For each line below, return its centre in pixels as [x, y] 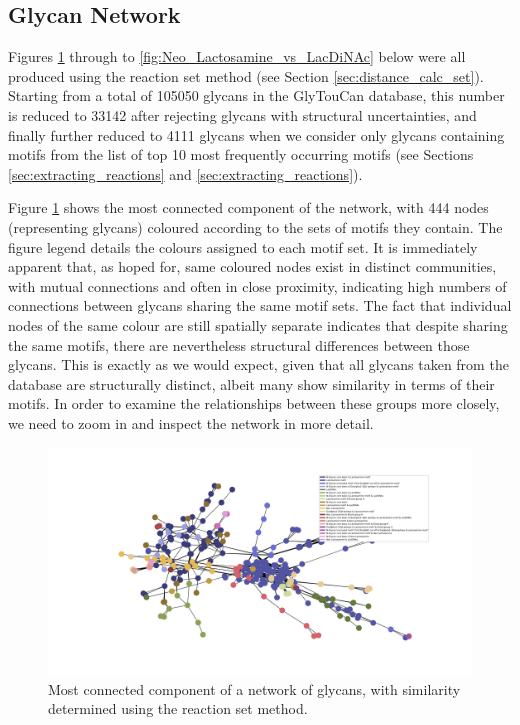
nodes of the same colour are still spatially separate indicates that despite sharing [258, 324]
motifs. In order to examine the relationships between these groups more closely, [254, 403]
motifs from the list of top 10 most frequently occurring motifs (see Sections [241, 154]
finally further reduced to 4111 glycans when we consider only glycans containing [256, 134]
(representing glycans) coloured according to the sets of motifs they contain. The [255, 226]
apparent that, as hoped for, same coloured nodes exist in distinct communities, [252, 266]
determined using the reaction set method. [178, 708]
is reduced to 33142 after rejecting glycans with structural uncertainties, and [242, 114]
